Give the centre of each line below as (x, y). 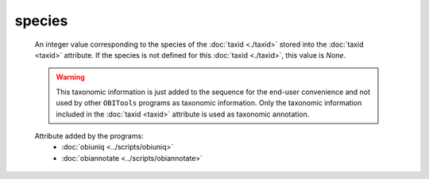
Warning (70, 77)
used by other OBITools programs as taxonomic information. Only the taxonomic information (209, 103)
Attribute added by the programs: (89, 135)
